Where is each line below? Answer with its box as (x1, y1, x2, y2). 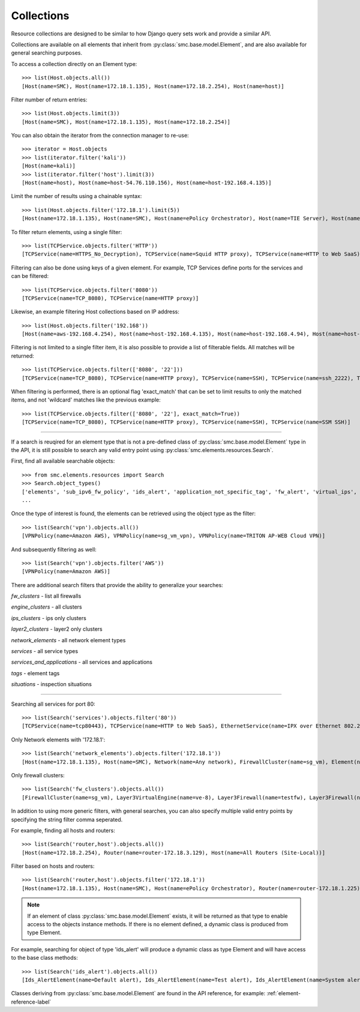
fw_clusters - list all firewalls (11, 592, 82, 600)
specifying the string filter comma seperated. (11, 816, 123, 823)
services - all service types (11, 648, 78, 655)
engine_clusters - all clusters (11, 603, 82, 610)
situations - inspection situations (11, 681, 92, 688)
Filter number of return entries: (11, 96, 88, 103)
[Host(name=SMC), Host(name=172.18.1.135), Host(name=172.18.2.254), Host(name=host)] (22, 83, 284, 89)
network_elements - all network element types (11, 636, 126, 643)
